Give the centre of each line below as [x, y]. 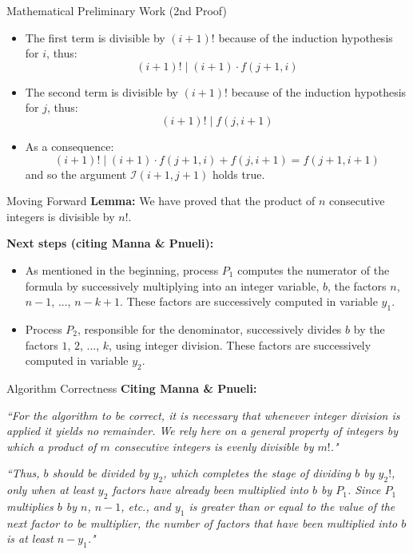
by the [369, 328]
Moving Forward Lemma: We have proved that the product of [161, 201]
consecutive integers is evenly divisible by [214, 446]
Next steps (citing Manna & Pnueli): [110, 243]
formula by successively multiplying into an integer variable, [172, 285]
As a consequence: [69, 146]
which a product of [52, 446]
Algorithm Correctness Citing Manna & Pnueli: [132, 388]
